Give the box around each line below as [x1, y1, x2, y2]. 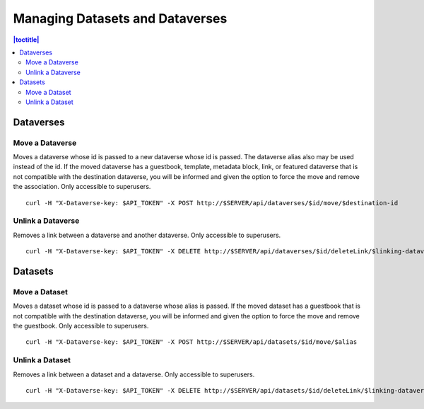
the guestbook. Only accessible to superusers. [13, 322, 149, 330]
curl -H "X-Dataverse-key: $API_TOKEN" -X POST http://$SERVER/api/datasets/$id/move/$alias [25, 338, 358, 346]
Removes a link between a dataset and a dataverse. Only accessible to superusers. [13, 370, 255, 379]
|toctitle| [13, 35, 40, 44]
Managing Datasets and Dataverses [13, 11, 228, 26]
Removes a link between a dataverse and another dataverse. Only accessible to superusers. [13, 231, 281, 239]
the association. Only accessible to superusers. [13, 183, 151, 191]
